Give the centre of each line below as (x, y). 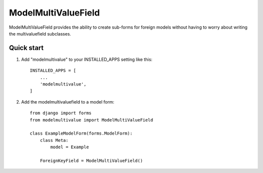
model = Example (70, 147)
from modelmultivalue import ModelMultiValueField (92, 120)
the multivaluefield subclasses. (40, 34)
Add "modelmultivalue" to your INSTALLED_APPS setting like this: (87, 59)
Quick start (26, 48)
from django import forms (61, 113)
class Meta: (54, 140)
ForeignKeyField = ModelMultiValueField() (91, 161)
